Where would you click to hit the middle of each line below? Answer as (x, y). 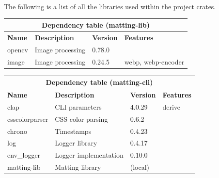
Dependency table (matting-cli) (99, 82)
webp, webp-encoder (154, 61)
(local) (140, 167)
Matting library (78, 167)
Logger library (76, 143)
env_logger (24, 155)
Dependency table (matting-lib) (96, 25)
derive (172, 106)
